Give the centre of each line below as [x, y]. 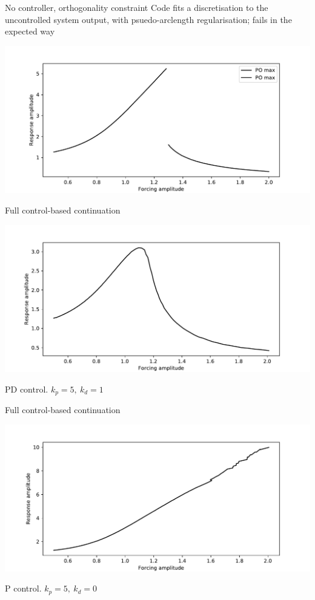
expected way [30, 31]
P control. [23, 588]
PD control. [27, 389]
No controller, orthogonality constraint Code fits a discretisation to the [137, 7]
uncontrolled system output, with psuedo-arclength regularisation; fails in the [148, 19]
